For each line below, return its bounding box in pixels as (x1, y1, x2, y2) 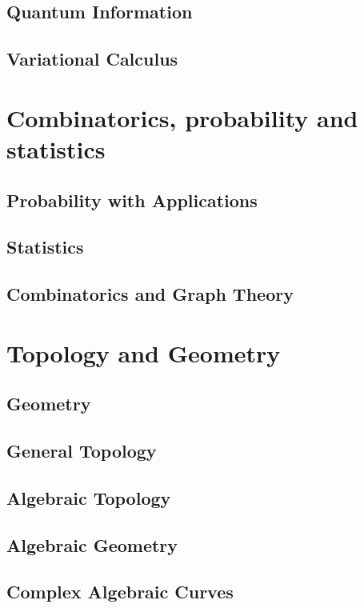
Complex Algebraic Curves (6, 579, 234, 604)
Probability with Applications (6, 187, 258, 212)
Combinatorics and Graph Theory (6, 282, 294, 306)
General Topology (6, 438, 157, 463)
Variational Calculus (6, 46, 178, 71)
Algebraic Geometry (6, 532, 178, 557)
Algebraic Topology (6, 485, 171, 510)
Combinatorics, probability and (6, 101, 358, 134)
